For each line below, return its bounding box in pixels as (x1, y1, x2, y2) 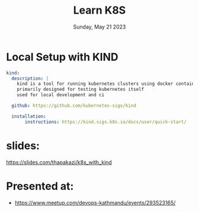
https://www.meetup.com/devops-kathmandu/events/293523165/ (14, 199, 176, 206)
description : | (11, 75, 49, 81)
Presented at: (6, 179, 74, 193)
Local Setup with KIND (6, 50, 118, 64)
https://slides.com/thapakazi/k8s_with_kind (6, 159, 113, 166)
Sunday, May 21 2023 (73, 23, 126, 30)
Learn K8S (73, 4, 126, 17)
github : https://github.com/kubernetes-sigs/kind (11, 103, 136, 109)
